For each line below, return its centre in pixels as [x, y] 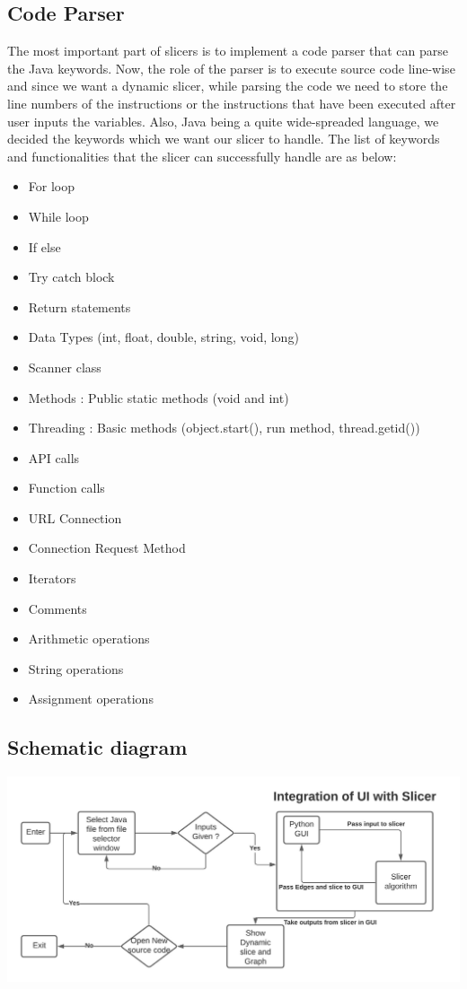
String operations [76, 668]
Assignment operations [91, 699]
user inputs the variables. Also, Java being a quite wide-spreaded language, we [223, 121]
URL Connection [75, 517]
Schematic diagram [97, 747]
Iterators [52, 578]
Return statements [79, 306]
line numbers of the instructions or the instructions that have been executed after [232, 103]
